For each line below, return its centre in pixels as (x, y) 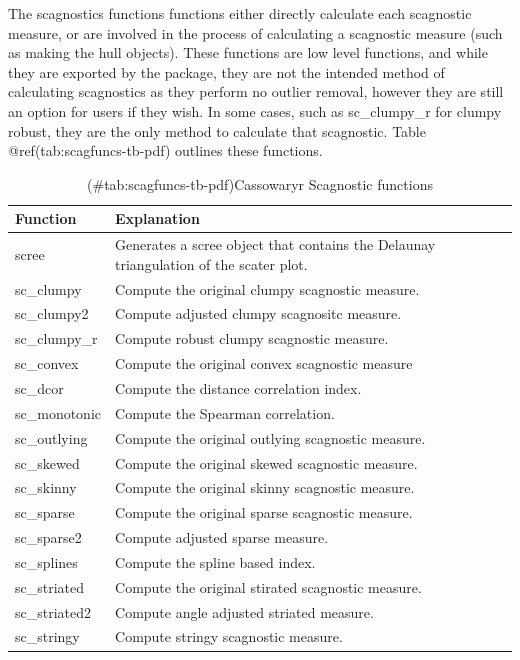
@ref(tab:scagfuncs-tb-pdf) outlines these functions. (165, 150)
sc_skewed (47, 462)
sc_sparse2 (48, 537)
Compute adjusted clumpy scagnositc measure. (258, 313)
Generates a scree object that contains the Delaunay (275, 244)
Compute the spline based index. (215, 561)
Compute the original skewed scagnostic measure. (266, 462)
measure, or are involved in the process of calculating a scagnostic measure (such (255, 32)
